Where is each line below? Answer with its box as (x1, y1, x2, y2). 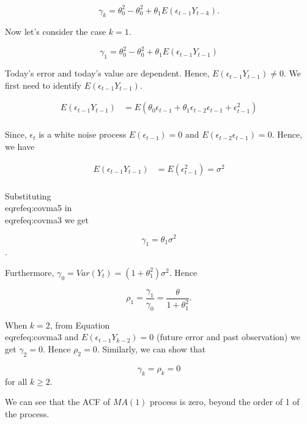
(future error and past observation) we (157, 330, 300, 343)
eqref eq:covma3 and (5, 330, 79, 343)
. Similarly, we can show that (97, 342, 206, 355)
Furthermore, (5, 266, 54, 278)
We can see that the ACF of (5, 395, 111, 408)
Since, (5, 128, 27, 141)
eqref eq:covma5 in (5, 201, 72, 214)
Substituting (5, 189, 51, 202)
